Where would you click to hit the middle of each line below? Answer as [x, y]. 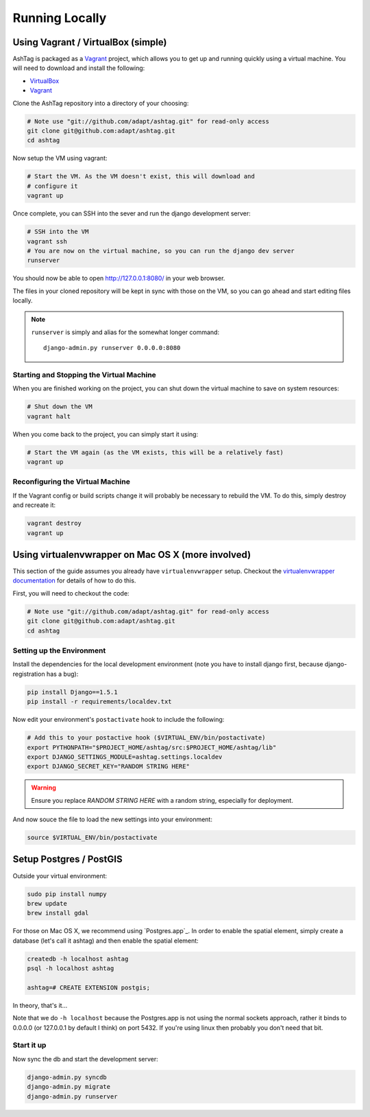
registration [29, 674]
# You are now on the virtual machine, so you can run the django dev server [161, 251]
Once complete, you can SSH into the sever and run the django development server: [132, 213]
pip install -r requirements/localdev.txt [99, 702]
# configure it [52, 186]
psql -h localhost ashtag [71, 968]
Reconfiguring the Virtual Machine [71, 482]
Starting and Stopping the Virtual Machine [85, 375]
